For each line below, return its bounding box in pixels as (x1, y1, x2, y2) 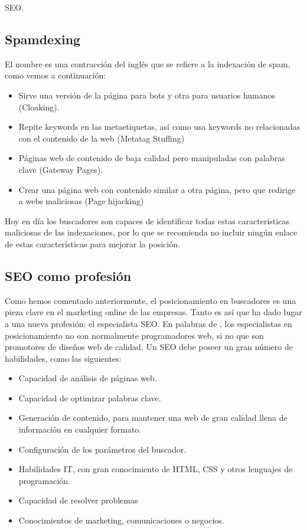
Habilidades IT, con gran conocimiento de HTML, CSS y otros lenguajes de (18, 463, 293, 475)
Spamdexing (5, 30, 81, 48)
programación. (18, 474, 71, 486)
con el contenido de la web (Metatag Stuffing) (18, 132, 185, 144)
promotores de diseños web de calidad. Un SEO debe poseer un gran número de (5, 341, 293, 353)
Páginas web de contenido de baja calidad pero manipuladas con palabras (18, 152, 285, 164)
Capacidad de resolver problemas (18, 494, 138, 506)
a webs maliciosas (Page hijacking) (18, 195, 144, 207)
